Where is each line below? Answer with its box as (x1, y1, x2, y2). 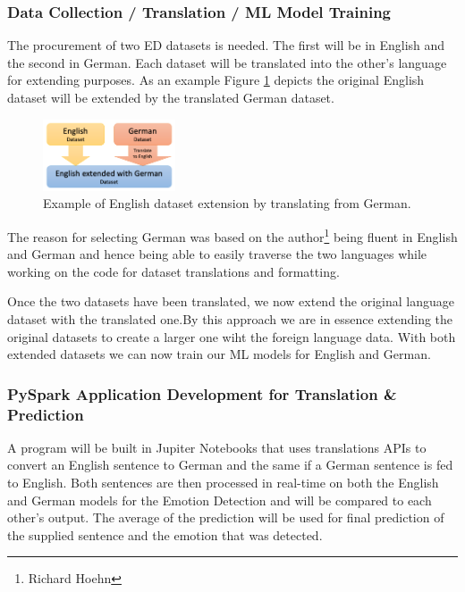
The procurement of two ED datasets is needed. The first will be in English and (7, 36, 445, 54)
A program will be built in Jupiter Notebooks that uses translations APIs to (7, 438, 427, 456)
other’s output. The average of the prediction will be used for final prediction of (7, 508, 444, 527)
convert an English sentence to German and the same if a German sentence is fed (7, 455, 453, 474)
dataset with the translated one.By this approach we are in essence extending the (7, 309, 453, 328)
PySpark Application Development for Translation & (7, 382, 397, 404)
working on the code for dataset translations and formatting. (7, 262, 340, 280)
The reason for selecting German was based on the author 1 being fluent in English (7, 224, 458, 246)
